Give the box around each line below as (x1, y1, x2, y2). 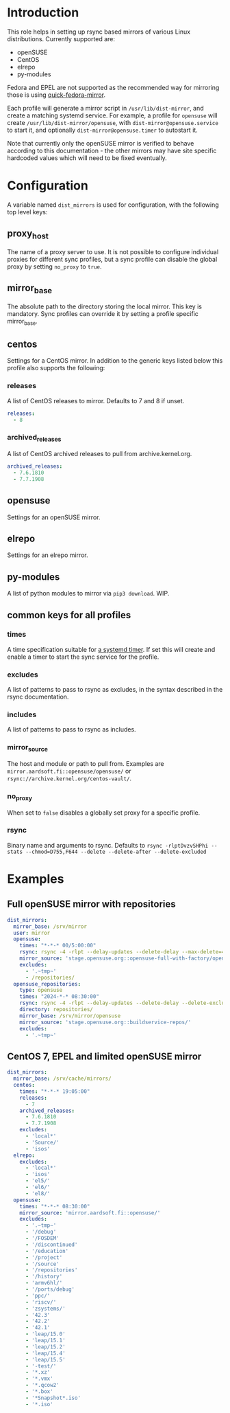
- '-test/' (25, 1362, 57, 1370)
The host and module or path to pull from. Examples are (7, 760, 164, 767)
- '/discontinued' (25, 1241, 78, 1248)
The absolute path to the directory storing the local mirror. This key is (7, 302, 202, 310)
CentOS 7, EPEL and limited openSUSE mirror (7, 1050, 202, 1062)
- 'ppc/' (25, 1292, 51, 1299)
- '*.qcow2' (25, 1382, 60, 1389)
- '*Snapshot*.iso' (25, 1394, 81, 1401)
